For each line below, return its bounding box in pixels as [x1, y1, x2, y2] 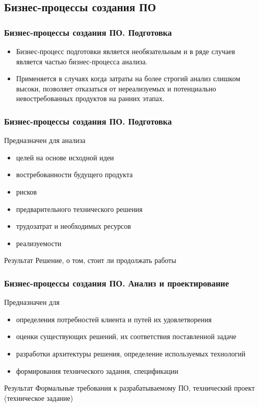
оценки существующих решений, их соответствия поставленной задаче [16, 331, 237, 342]
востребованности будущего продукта [16, 169, 133, 180]
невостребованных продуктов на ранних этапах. [16, 93, 165, 104]
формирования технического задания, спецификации [16, 365, 178, 376]
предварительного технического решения [16, 203, 143, 214]
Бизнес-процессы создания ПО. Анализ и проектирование [4, 276, 229, 289]
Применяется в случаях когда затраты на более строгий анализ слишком [16, 73, 241, 84]
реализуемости [16, 237, 62, 248]
